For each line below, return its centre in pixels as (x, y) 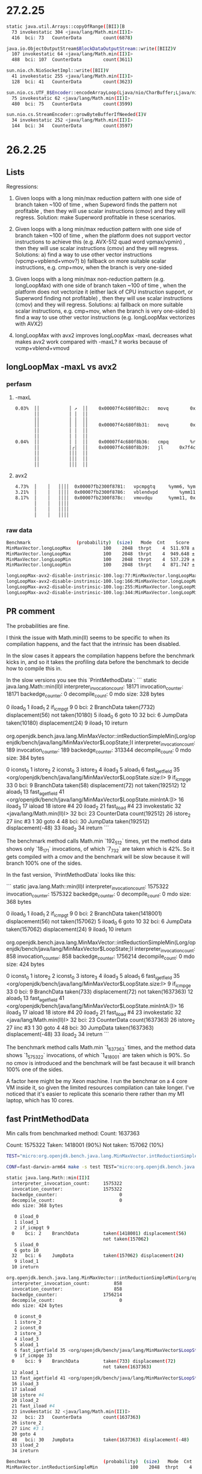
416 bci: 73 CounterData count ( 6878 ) (72, 38)
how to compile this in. (34, 668)
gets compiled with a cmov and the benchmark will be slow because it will (98, 856)
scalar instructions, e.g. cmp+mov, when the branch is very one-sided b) (105, 311)
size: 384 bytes (26, 758)
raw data (20, 530)
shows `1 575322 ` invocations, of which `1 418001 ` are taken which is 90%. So (98, 1056)
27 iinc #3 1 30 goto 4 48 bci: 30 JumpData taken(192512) (78, 821)
